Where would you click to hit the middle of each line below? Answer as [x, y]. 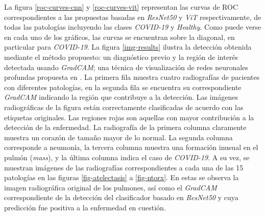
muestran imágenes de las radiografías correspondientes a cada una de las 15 [124, 167]
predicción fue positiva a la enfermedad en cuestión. [85, 207]
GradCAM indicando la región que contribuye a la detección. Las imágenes [121, 97]
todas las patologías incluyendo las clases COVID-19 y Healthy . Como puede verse [133, 27]
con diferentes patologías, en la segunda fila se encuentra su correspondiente [123, 87]
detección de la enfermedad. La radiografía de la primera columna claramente [125, 127]
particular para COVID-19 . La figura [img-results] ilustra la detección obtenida [128, 47]
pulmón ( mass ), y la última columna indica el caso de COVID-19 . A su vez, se [127, 157]
